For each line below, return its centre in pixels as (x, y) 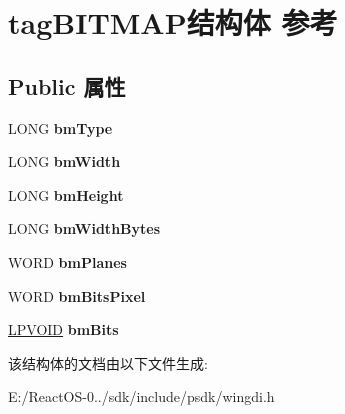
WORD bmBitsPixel (77, 295)
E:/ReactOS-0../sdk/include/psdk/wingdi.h (141, 396)
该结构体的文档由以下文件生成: (108, 362)
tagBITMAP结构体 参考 (173, 22)
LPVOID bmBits (63, 329)
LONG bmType (60, 127)
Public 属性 (67, 85)
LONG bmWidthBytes (84, 228)
